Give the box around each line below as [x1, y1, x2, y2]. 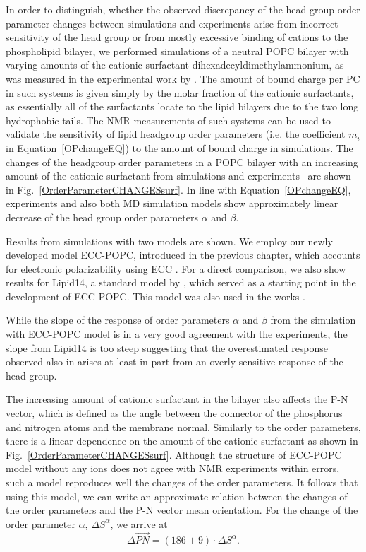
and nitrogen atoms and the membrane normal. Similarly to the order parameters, [6, 419, 361, 434]
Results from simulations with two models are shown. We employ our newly [6, 233, 333, 248]
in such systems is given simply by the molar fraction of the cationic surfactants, [6, 85, 354, 100]
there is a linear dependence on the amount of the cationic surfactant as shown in [6, 433, 358, 448]
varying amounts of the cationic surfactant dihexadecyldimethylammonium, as [6, 57, 344, 72]
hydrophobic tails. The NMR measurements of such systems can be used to [6, 112, 331, 127]
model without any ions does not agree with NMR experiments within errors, [6, 461, 340, 476]
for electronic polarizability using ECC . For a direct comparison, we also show [6, 261, 346, 276]
